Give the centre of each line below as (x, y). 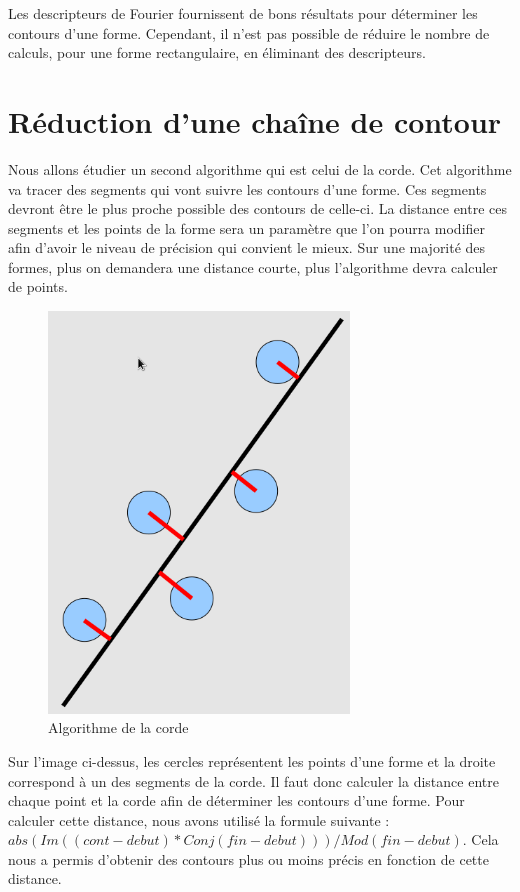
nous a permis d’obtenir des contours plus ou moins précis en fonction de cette (248, 858)
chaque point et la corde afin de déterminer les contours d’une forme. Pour (236, 800)
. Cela (480, 839)
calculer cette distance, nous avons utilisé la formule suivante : (199, 819)
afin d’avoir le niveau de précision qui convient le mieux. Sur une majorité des (247, 247)
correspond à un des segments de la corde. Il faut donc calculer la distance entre (253, 780)
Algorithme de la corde (118, 727)
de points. (38, 286)
